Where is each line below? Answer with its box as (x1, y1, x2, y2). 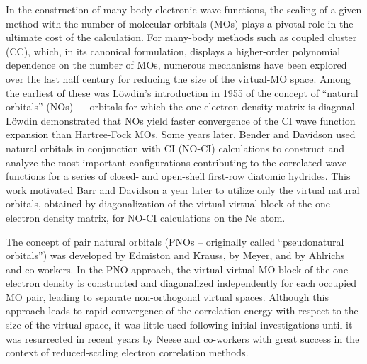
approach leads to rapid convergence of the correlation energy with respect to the (6, 303, 358, 318)
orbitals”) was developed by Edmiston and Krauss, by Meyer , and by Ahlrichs (6, 248, 345, 263)
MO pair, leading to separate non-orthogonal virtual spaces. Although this (6, 289, 329, 304)
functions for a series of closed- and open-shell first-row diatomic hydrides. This (6, 169, 351, 183)
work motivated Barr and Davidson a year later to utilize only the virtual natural (6, 182, 360, 197)
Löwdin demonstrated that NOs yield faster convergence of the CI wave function (6, 113, 356, 127)
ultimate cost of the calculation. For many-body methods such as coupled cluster (6, 30, 357, 45)
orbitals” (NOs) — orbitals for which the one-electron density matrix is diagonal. (6, 99, 358, 114)
